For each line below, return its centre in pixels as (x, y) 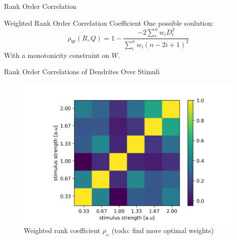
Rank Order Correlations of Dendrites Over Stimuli (82, 72)
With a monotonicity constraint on (57, 55)
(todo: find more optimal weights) (163, 230)
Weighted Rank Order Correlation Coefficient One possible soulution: (109, 23)
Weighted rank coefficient (62, 230)
